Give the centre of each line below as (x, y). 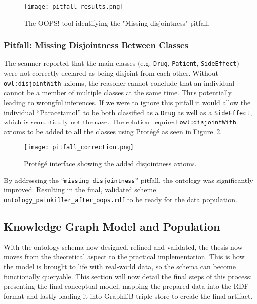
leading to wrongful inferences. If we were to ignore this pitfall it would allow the (127, 102)
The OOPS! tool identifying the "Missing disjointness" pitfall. (117, 23)
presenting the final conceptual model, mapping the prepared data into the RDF (126, 286)
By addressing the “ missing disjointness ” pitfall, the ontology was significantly (128, 180)
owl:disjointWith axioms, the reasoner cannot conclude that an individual (119, 83)
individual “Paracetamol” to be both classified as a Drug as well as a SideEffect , (128, 112)
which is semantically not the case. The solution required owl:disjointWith (120, 122)
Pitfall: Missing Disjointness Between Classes (96, 45)
